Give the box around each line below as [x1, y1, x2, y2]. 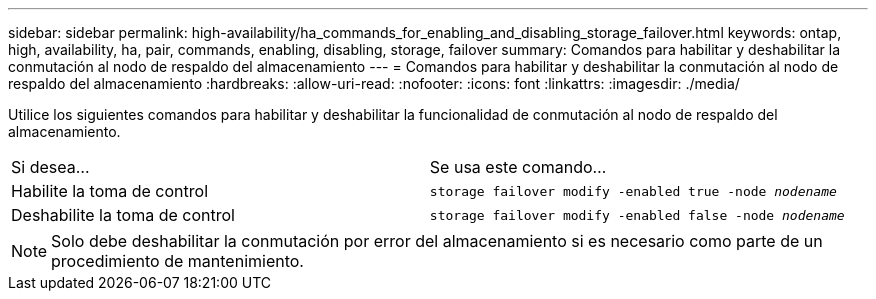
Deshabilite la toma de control [11, 205, 235, 225]
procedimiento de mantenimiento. [51, 251, 304, 271]
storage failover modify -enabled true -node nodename [429, 183, 837, 199]
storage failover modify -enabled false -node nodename [429, 207, 845, 223]
